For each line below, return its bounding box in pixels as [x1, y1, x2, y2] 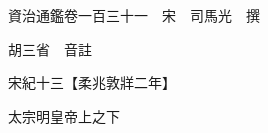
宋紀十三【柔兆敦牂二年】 [7, 72, 176, 93]
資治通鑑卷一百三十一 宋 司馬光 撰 [7, 5, 260, 25]
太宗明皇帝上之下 [7, 105, 120, 126]
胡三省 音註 [7, 38, 92, 59]
